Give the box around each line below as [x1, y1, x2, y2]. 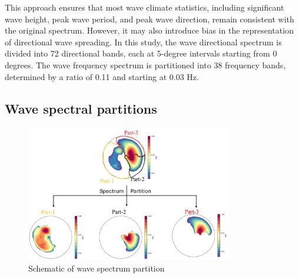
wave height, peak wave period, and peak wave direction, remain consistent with [5, 12, 294, 25]
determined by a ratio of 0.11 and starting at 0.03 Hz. [5, 70, 199, 82]
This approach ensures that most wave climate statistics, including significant [5, 1, 284, 13]
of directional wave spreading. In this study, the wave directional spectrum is [5, 35, 282, 48]
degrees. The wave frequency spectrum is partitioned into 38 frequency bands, [5, 58, 286, 71]
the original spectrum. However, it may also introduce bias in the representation [5, 24, 294, 37]
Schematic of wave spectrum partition [28, 262, 165, 274]
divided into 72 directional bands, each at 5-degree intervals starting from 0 [5, 47, 277, 59]
